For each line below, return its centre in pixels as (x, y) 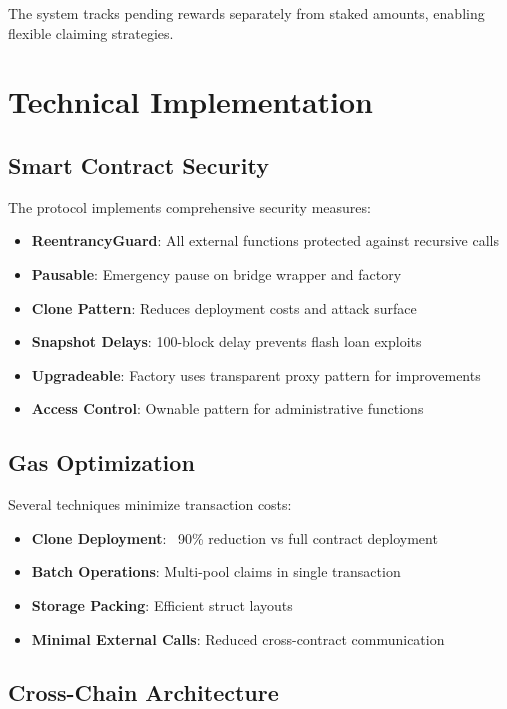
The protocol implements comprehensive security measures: (189, 206)
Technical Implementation (191, 101)
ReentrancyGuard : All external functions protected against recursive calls (265, 240)
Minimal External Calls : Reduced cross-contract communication (238, 638)
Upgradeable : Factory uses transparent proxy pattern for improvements (256, 374)
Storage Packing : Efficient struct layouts (162, 604)
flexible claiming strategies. (91, 32)
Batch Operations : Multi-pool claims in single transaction (216, 571)
